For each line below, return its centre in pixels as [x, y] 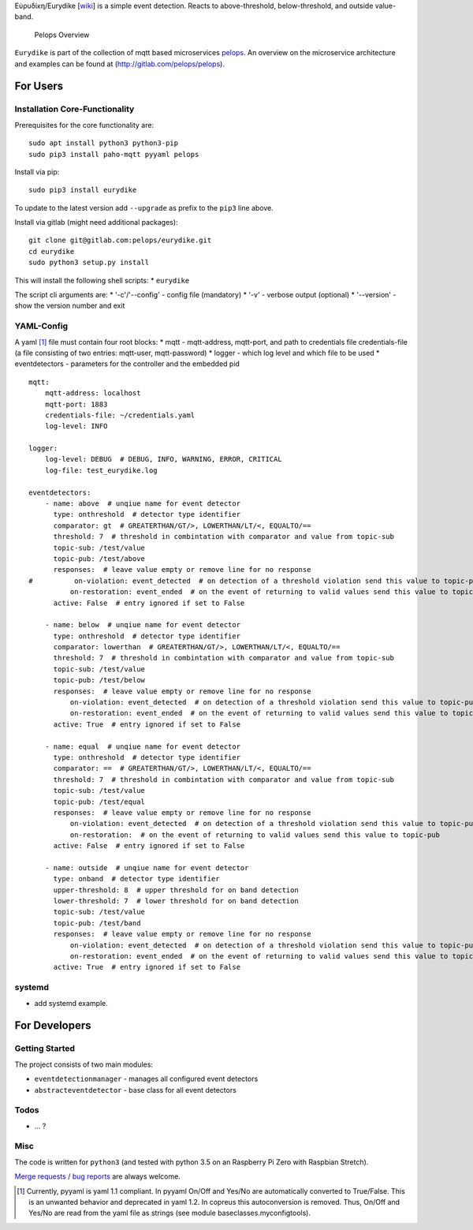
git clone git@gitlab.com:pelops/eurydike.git [120, 240]
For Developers [53, 1026]
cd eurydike [52, 251]
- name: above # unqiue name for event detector [142, 504]
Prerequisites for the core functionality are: [84, 125]
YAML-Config [41, 326]
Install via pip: [37, 172]
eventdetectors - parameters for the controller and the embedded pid [127, 364]
